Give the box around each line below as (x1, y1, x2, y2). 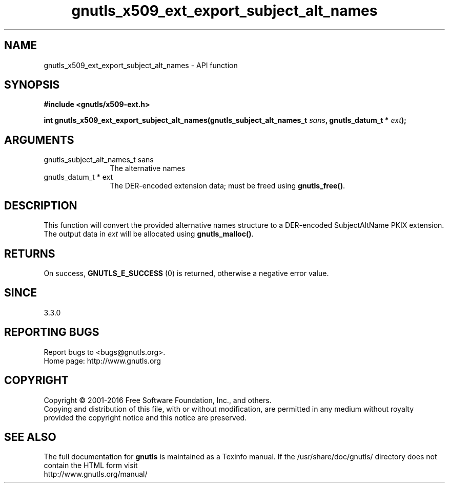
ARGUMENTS (4, 133, 74, 146)
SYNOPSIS (4, 78, 60, 92)
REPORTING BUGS (4, 326, 99, 339)
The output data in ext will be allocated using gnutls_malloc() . (44, 229, 254, 239)
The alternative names (110, 164, 186, 173)
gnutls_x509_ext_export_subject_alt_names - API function (44, 60, 238, 70)
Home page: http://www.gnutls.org (44, 356, 161, 365)
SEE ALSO (4, 430, 56, 443)
